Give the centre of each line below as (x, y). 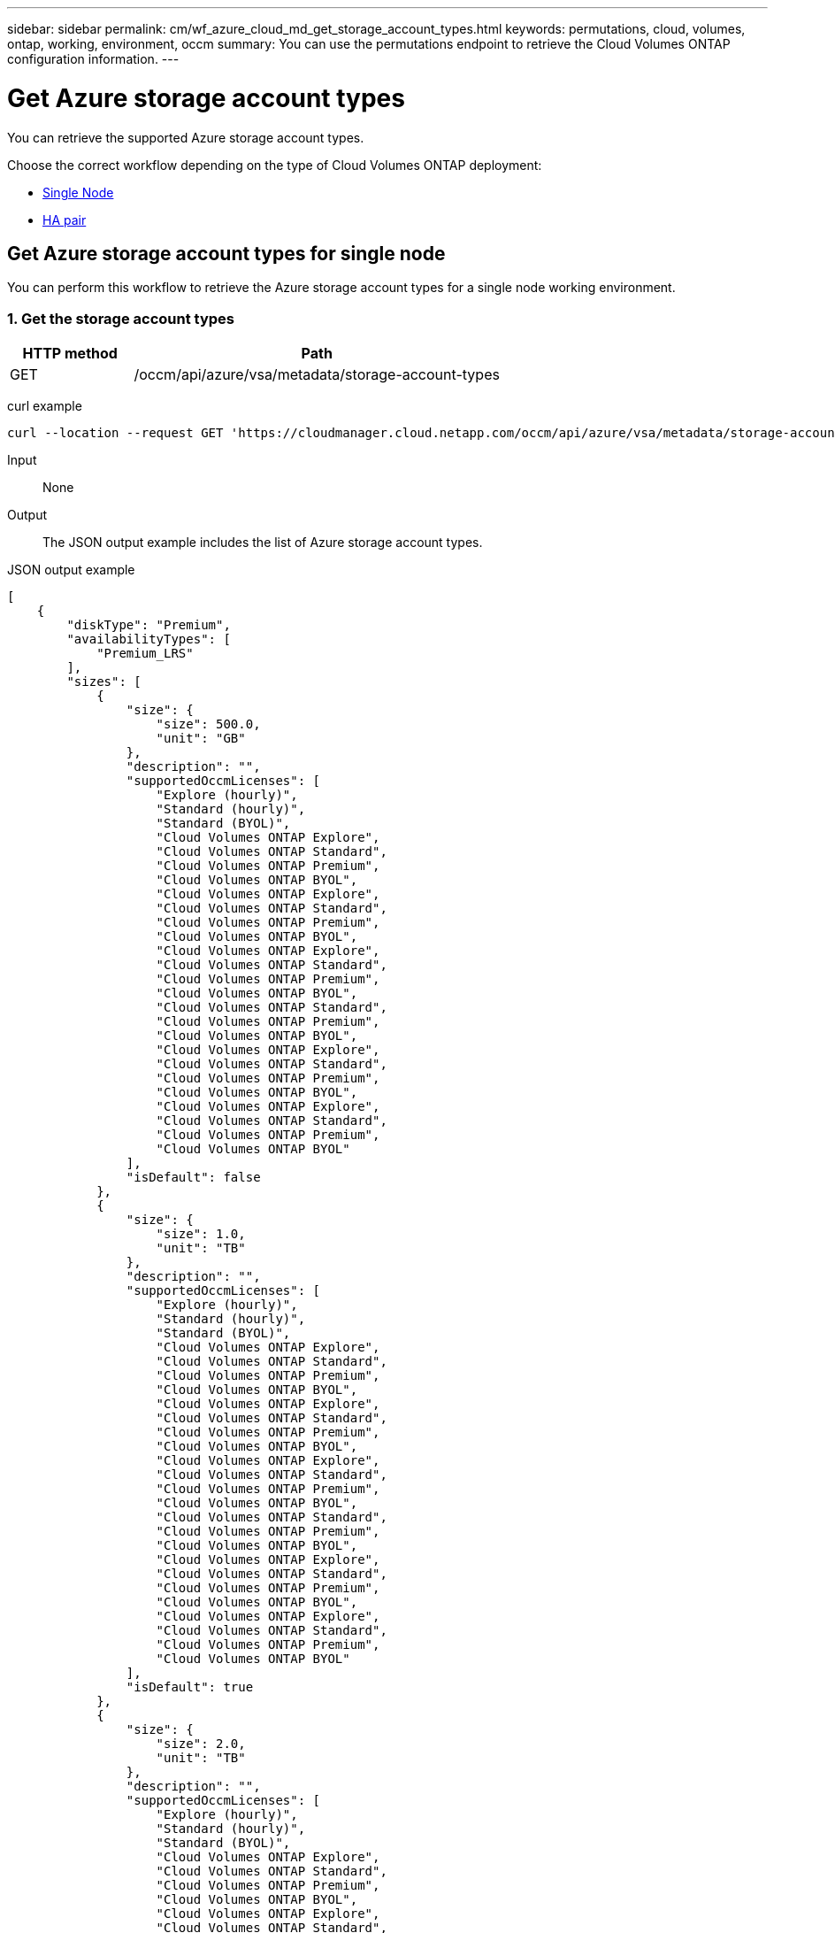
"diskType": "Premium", (149, 625)
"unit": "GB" (201, 739)
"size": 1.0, (201, 1234)
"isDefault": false (193, 1178)
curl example (45, 406)
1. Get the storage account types (121, 318)
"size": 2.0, (201, 1744)
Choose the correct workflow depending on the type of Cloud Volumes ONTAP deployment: (275, 165)
